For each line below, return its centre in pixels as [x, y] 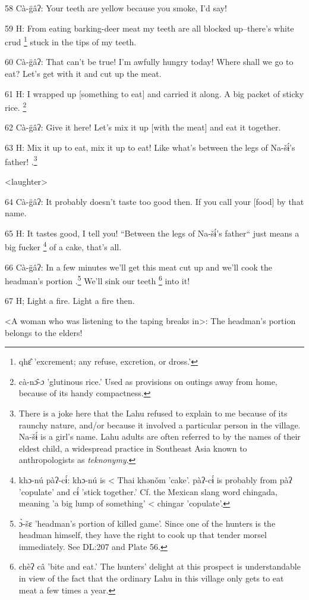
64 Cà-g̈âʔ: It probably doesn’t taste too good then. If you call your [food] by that [154, 201]
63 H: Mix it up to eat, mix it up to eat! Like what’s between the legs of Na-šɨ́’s [150, 147]
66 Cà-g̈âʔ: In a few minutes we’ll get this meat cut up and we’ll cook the [139, 267]
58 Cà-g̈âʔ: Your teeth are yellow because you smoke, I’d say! [116, 8]
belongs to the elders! [44, 332]
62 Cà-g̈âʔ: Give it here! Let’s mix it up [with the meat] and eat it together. [143, 127]
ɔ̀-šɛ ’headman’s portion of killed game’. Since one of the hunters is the [147, 523]
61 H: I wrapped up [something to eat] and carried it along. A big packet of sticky [154, 93]
